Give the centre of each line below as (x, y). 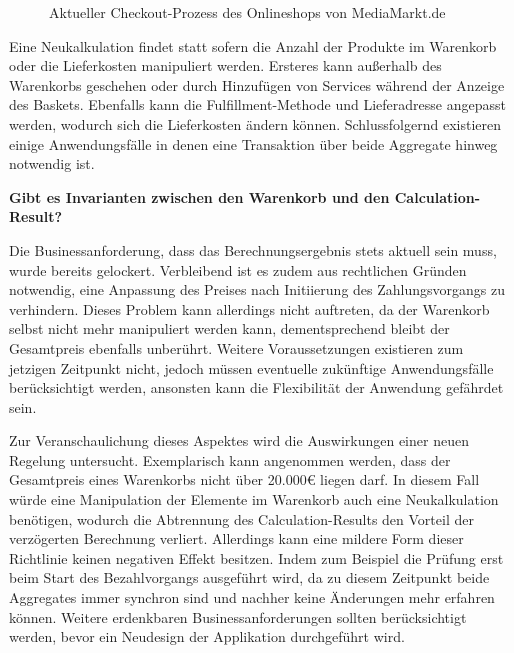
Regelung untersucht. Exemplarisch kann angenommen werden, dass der (230, 459)
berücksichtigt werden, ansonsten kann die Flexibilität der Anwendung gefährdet (256, 387)
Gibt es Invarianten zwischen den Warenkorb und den (199, 196)
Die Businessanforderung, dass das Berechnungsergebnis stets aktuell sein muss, (253, 249)
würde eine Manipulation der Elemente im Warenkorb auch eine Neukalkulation (254, 499)
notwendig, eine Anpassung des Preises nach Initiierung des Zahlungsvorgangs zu (257, 289)
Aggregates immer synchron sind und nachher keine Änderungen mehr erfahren (252, 597)
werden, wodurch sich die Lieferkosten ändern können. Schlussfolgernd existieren (255, 123)
